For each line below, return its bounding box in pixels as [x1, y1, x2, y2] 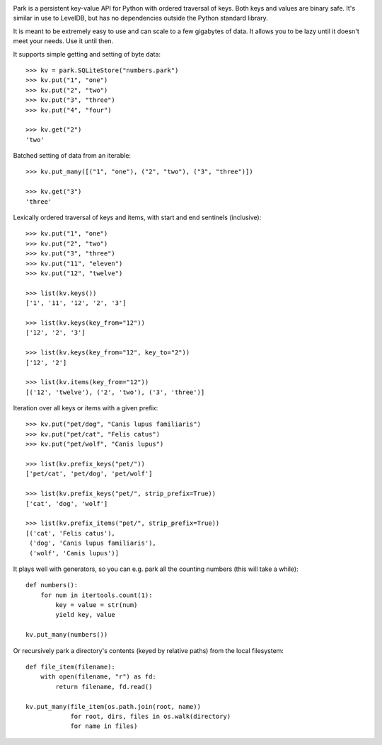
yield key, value [55, 611, 116, 619]
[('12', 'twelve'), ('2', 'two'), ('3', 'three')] [25, 388, 205, 396]
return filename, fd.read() [55, 683, 153, 691]
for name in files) [70, 722, 138, 730]
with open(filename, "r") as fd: [40, 673, 157, 681]
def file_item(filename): [25, 663, 116, 671]
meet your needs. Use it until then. [13, 37, 114, 45]
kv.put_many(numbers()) [25, 630, 108, 639]
